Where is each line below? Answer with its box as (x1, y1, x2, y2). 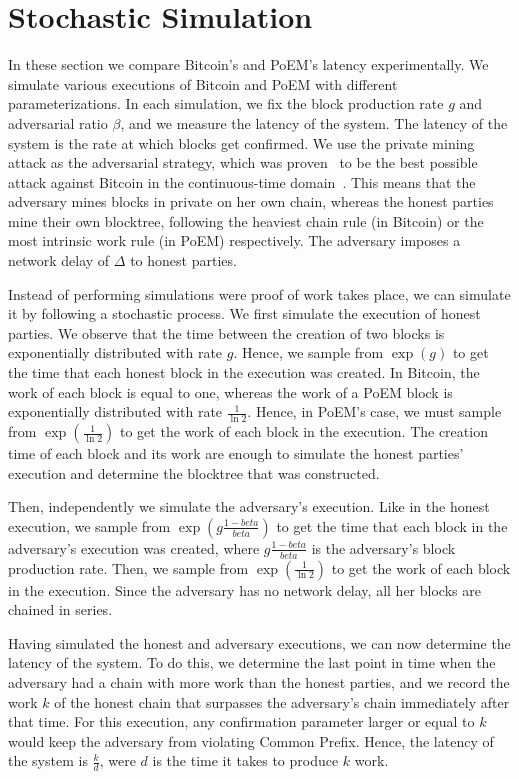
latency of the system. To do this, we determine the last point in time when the (8, 652, 496, 673)
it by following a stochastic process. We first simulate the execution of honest (8, 303, 481, 324)
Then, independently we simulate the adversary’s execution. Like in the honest (8, 496, 490, 517)
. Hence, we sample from (233, 342, 384, 363)
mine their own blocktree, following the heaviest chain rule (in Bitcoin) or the (8, 210, 484, 231)
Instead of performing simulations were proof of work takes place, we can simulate (8, 283, 511, 304)
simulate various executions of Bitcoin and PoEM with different (8, 73, 398, 94)
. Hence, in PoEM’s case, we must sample (247, 401, 502, 422)
